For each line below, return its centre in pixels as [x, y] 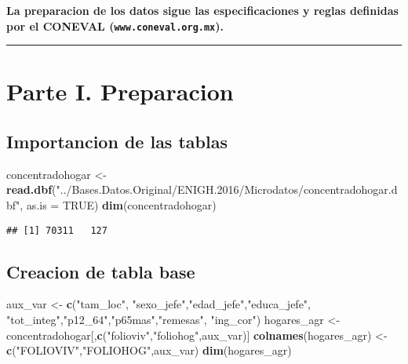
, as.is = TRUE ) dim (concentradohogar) [118, 205]
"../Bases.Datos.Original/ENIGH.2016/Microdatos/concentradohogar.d [227, 189]
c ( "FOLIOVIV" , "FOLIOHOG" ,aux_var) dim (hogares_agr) [149, 350]
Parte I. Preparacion [120, 91]
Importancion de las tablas [117, 142]
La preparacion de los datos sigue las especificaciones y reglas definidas [202, 10]
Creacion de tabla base [101, 271]
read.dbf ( [31, 189]
